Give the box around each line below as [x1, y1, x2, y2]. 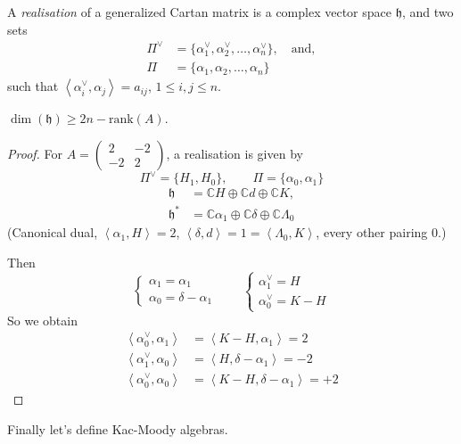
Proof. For [7, 144, 63, 162]
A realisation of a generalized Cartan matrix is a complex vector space [7, 3, 391, 21]
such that [7, 77, 59, 95]
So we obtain [7, 310, 78, 329]
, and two [401, 3, 454, 21]
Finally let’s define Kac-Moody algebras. [7, 419, 228, 438]
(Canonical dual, [7, 223, 98, 242]
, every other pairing [316, 223, 428, 242]
